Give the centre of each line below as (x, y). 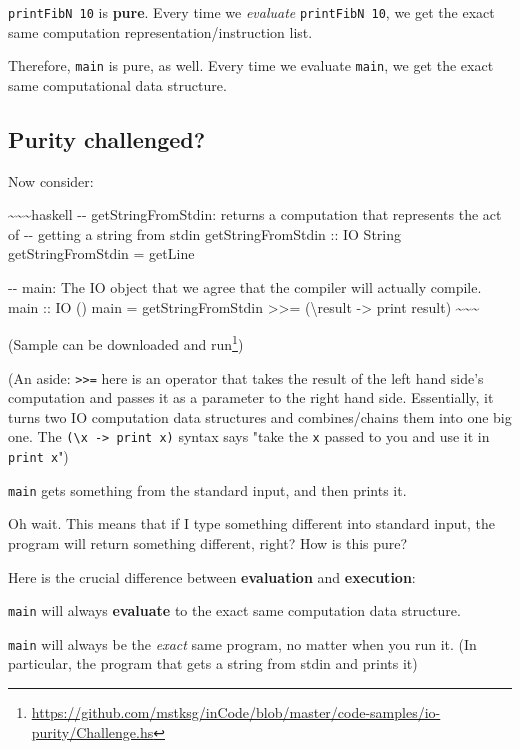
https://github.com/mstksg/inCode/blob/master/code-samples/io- (236, 712)
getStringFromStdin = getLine (101, 253)
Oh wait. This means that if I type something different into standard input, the (251, 523)
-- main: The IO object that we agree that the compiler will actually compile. (245, 287)
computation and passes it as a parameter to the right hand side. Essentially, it (251, 397)
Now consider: (51, 180)
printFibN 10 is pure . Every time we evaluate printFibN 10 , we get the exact (251, 12)
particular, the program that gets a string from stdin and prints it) (213, 663)
